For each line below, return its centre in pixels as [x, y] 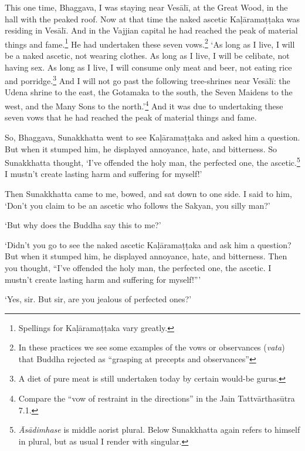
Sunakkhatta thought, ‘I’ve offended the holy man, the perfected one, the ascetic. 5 [152, 161]
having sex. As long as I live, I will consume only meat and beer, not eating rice [148, 67]
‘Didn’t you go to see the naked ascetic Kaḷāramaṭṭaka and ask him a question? [148, 244]
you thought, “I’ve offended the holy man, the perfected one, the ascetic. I [138, 267]
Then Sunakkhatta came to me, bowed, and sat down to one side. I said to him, [148, 193]
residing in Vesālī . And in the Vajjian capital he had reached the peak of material [151, 30]
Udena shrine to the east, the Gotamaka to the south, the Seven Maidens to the [149, 92]
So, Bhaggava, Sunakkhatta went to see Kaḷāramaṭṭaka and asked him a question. [152, 137]
